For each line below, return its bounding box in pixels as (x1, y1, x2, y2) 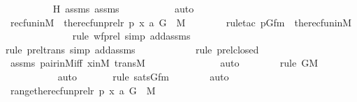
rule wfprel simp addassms (72, 28, 191, 43)
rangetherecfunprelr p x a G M (10, 83, 156, 97)
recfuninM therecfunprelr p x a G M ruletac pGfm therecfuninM (10, 15, 352, 29)
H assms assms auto (52, 1, 194, 15)
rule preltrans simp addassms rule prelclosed (6, 42, 259, 56)
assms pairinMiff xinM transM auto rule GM (10, 56, 319, 70)
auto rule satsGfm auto (57, 69, 229, 83)
